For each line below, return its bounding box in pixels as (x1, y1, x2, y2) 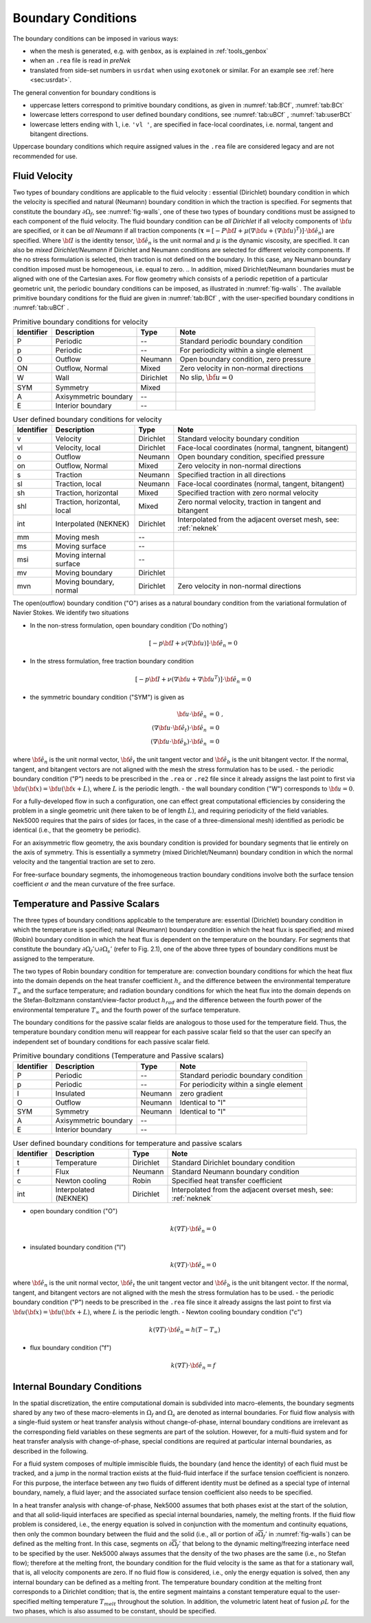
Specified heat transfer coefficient (171, 1175, 283, 1185)
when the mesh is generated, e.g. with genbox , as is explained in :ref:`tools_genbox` (30, 47, 269, 55)
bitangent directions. (30, 130, 89, 138)
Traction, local (55, 478, 102, 488)
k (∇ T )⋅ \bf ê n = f (170, 1362, 216, 1371)
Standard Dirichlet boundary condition (171, 1158, 295, 1167)
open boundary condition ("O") (30, 1206, 118, 1215)
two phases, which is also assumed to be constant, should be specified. (12, 1607, 216, 1615)
